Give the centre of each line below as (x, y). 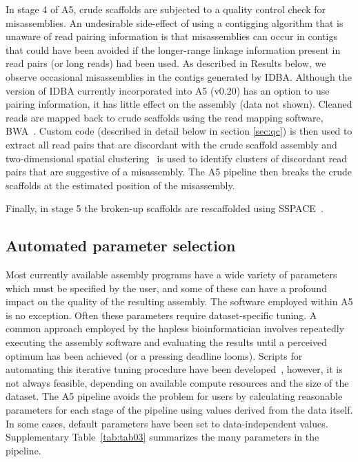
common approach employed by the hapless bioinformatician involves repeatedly (175, 328)
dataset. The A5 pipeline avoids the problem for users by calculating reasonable (174, 396)
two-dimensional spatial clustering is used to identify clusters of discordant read (177, 158)
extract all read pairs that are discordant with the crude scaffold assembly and (171, 144)
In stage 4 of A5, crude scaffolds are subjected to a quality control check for (166, 9)
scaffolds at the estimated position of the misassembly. (120, 185)
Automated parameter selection (121, 246)
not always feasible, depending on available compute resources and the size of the (177, 382)
